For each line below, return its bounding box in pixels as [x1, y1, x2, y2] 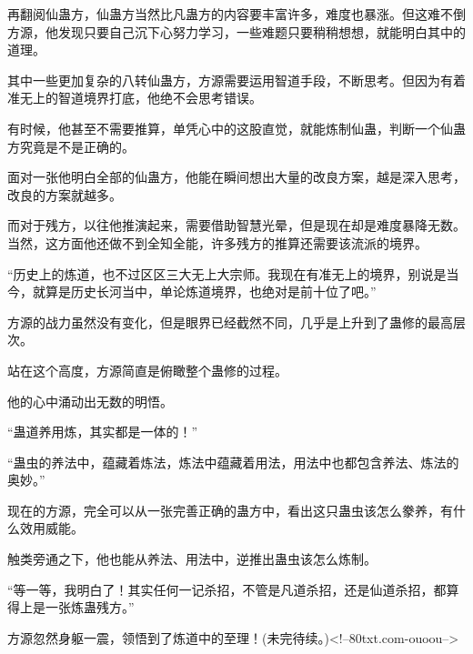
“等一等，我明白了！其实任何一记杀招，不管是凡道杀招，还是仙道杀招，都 [7, 579, 447, 599]
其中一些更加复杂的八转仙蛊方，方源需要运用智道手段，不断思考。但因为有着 [7, 70, 466, 89]
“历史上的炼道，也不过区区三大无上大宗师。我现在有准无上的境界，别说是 [7, 264, 447, 283]
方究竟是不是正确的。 [7, 136, 135, 156]
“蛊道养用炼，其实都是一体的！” [7, 422, 198, 441]
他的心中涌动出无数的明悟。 [7, 391, 173, 410]
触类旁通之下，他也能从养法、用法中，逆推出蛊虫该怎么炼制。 [7, 549, 377, 568]
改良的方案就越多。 [7, 185, 122, 204]
